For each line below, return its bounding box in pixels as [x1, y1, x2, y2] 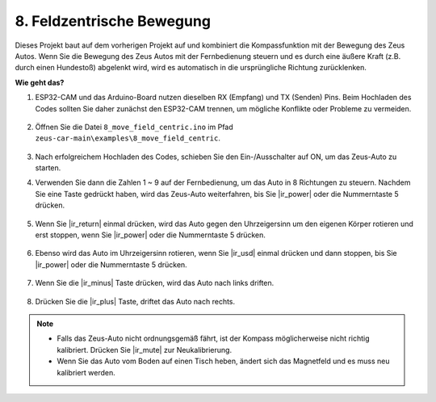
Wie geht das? [15, 77, 65, 87]
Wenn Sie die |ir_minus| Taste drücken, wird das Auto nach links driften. [35, 278, 275, 288]
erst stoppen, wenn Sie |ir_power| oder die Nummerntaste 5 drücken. [35, 230, 266, 240]
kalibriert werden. [57, 367, 116, 377]
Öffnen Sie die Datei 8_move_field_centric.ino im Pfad [35, 122, 233, 132]
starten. [35, 163, 61, 173]
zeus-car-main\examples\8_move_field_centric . [35, 133, 221, 143]
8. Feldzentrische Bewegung [15, 12, 212, 30]
